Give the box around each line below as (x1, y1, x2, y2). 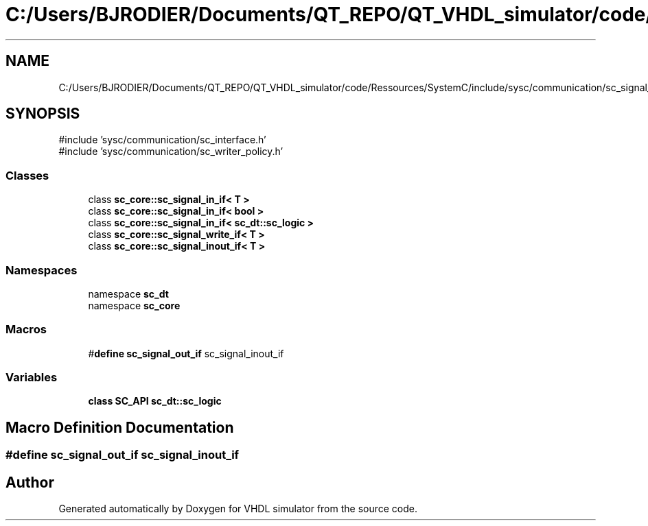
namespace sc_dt (88, 287, 169, 300)
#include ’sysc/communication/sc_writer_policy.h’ (58, 145, 283, 158)
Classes (5, 168, 49, 182)
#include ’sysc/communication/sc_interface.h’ (58, 134, 266, 146)
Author (5, 473, 54, 491)
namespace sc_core (88, 299, 181, 311)
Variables (5, 370, 58, 385)
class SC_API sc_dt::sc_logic (88, 395, 222, 407)
